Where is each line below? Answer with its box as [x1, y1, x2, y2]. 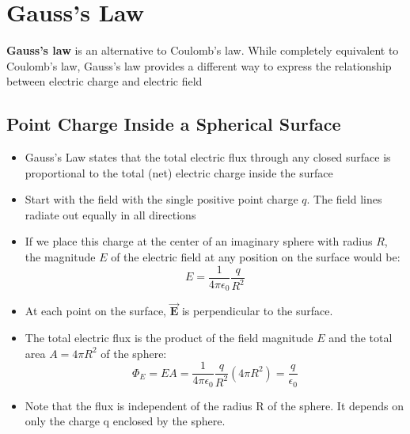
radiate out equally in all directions [25, 206, 196, 223]
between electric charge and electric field [6, 73, 203, 89]
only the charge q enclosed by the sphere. [25, 413, 226, 429]
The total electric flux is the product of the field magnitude [25, 329, 313, 345]
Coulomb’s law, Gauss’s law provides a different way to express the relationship [6, 57, 392, 74]
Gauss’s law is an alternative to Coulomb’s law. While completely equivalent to [6, 42, 399, 59]
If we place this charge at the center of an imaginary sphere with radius [25, 233, 373, 249]
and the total [328, 329, 393, 345]
